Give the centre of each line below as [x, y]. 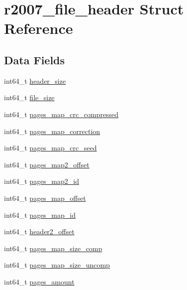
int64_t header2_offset [39, 231]
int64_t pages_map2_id [42, 181]
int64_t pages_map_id [40, 215]
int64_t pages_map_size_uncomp [57, 265]
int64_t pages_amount [39, 281]
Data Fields [35, 60]
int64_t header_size [35, 80]
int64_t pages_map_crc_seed [50, 148]
